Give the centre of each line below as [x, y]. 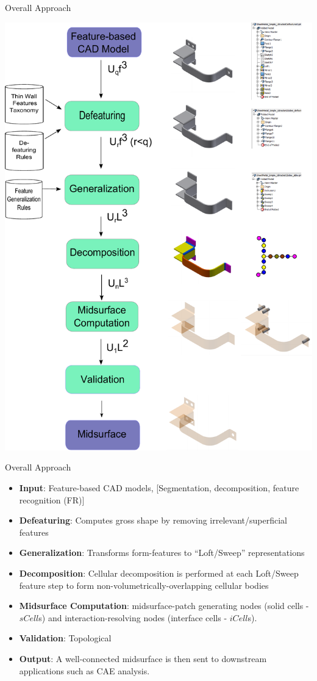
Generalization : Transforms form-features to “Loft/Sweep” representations [162, 553]
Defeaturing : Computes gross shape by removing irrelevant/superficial [153, 520]
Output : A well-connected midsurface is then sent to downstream [143, 658]
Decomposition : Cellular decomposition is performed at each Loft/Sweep [159, 573]
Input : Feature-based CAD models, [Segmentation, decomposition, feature [159, 487]
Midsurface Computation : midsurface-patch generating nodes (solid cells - [164, 606]
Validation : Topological [65, 638]
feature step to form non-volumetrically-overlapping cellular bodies [144, 585]
